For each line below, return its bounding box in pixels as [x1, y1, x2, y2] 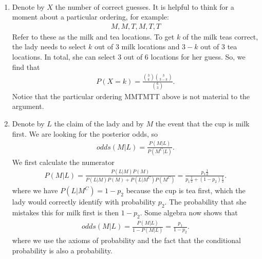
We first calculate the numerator [12, 156, 115, 167]
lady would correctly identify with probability [12, 196, 156, 207]
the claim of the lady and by [54, 118, 144, 129]
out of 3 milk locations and [95, 41, 180, 52]
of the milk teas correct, [182, 31, 258, 42]
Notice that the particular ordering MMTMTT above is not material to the [12, 90, 250, 101]
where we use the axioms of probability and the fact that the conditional [12, 235, 241, 246]
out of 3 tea [200, 41, 237, 52]
